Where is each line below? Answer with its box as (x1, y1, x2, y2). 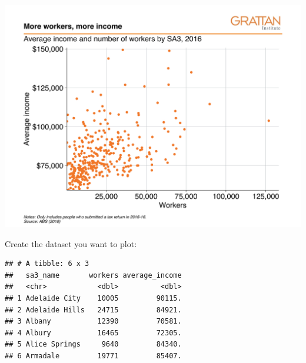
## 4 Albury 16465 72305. (5, 328, 182, 337)
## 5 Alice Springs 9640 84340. (5, 340, 182, 349)
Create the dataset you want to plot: (5, 237, 137, 249)
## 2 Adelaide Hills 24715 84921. (5, 305, 182, 314)
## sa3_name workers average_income (5, 271, 182, 279)
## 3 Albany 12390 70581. (5, 317, 182, 326)
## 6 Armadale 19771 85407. (5, 351, 182, 360)
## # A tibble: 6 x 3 (5, 259, 89, 268)
